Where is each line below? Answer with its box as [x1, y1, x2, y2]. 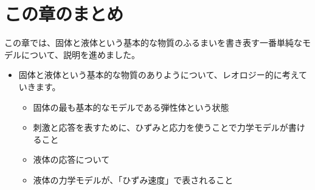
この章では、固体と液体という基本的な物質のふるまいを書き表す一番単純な [4, 36, 302, 49]
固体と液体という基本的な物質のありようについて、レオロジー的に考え [18, 68, 299, 81]
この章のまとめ [4, 1, 124, 26]
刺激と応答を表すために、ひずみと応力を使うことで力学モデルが [33, 121, 288, 134]
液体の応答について [33, 153, 110, 166]
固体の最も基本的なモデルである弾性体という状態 [33, 100, 229, 113]
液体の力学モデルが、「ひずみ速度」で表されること [33, 173, 234, 186]
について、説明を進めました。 [21, 48, 140, 61]
